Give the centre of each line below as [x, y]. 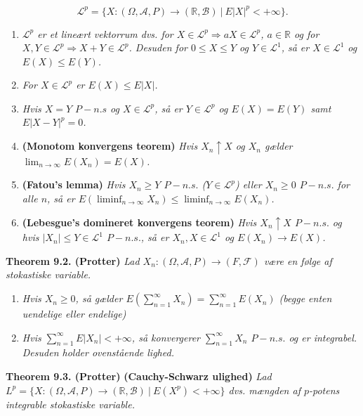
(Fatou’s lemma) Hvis [74, 184]
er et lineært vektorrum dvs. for [105, 33]
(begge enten [305, 298]
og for [307, 33]
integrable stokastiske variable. [70, 404]
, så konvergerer [166, 337]
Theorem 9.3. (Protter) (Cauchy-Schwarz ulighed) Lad [139, 376]
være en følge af [298, 260]
